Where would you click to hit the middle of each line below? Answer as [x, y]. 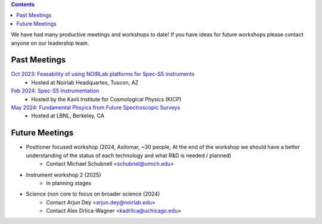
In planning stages [69, 183]
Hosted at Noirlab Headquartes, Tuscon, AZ [85, 82]
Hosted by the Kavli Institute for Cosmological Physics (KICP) [106, 99]
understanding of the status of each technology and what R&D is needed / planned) [129, 155]
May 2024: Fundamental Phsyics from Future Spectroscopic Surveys [96, 108]
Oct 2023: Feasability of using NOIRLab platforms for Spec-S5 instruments [103, 74]
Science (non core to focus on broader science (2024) [93, 194]
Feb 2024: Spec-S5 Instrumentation [55, 91]
